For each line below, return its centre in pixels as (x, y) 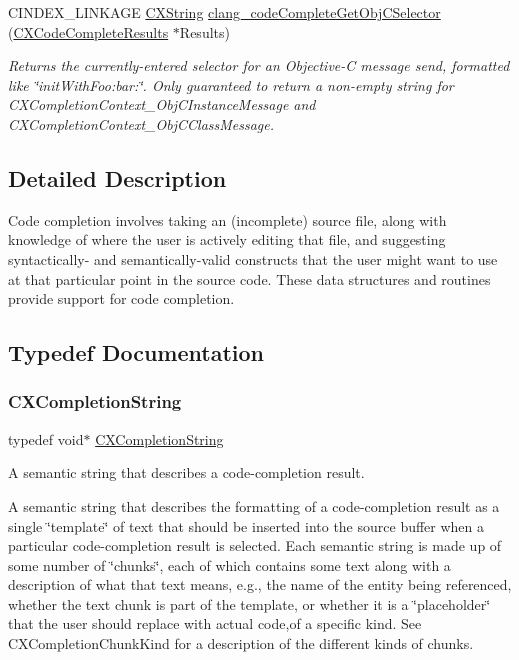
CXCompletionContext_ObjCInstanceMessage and (162, 104)
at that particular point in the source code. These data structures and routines (249, 278)
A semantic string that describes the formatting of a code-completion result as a (254, 505)
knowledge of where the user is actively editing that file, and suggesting (227, 239)
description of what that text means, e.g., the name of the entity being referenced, (260, 584)
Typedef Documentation (136, 352)
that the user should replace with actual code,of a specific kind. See (215, 623)
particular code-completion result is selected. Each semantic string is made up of (255, 545)
